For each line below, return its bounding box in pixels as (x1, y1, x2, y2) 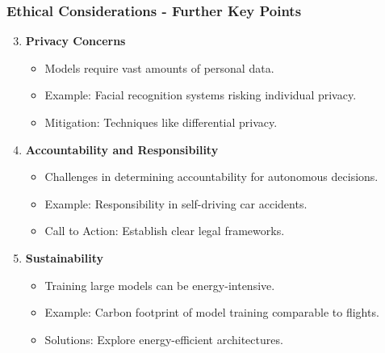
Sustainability (25, 249, 104, 266)
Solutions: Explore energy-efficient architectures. (44, 330, 283, 347)
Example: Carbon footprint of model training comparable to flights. (44, 304, 379, 321)
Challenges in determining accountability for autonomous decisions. (44, 168, 379, 185)
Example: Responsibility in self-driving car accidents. (44, 195, 308, 212)
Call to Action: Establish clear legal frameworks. (44, 222, 285, 239)
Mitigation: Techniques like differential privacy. (44, 114, 278, 130)
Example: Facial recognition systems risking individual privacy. (44, 86, 357, 103)
